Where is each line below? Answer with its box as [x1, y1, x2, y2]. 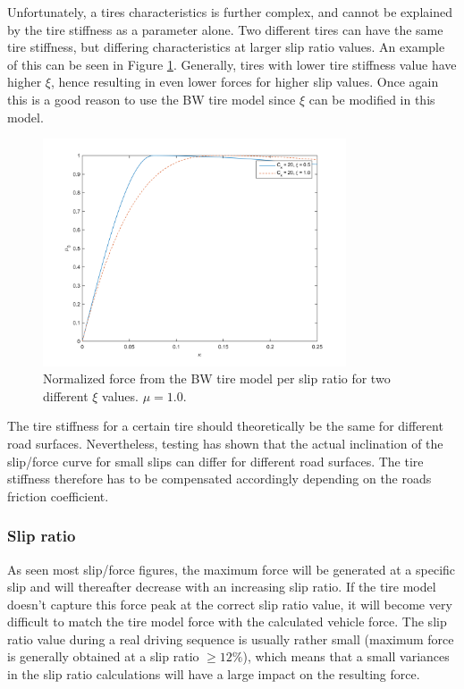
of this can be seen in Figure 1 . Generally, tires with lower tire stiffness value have [7, 55, 457, 73]
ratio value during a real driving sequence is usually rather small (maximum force [7, 629, 454, 648]
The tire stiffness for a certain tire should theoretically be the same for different [7, 416, 443, 435]
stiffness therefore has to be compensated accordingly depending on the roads [7, 469, 432, 488]
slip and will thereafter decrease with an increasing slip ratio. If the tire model [7, 577, 436, 596]
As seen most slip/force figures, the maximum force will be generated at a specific [7, 559, 456, 578]
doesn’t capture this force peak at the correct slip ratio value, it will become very [7, 594, 452, 613]
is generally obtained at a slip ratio [7, 647, 199, 666]
